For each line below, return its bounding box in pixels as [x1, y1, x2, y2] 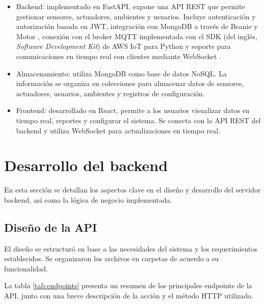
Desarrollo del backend [4, 155, 168, 176]
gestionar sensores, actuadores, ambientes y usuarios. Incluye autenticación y [16, 11, 256, 21]
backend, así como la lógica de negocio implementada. [4, 194, 172, 205]
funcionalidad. [4, 263, 48, 273]
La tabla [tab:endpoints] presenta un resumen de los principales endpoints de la [4, 280, 252, 291]
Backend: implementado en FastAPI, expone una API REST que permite [16, 1, 245, 11]
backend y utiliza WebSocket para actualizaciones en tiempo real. [16, 125, 221, 135]
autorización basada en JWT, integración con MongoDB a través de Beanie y [16, 21, 258, 32]
